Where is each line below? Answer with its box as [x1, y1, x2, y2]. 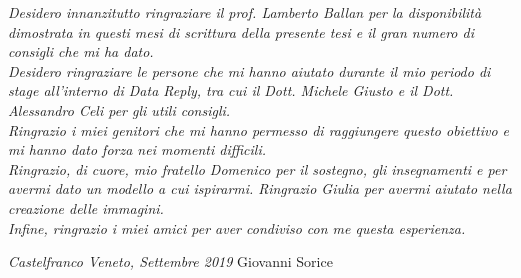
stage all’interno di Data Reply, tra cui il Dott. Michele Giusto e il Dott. [8, 80, 454, 101]
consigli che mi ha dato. [8, 41, 154, 62]
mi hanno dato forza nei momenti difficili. [8, 139, 267, 160]
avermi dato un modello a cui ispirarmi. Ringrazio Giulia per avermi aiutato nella [8, 178, 512, 199]
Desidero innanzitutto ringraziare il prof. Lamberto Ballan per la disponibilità [8, 2, 482, 22]
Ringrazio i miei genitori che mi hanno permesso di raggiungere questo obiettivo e [8, 119, 509, 140]
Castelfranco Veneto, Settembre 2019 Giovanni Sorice [8, 251, 333, 272]
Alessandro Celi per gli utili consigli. [8, 99, 231, 120]
